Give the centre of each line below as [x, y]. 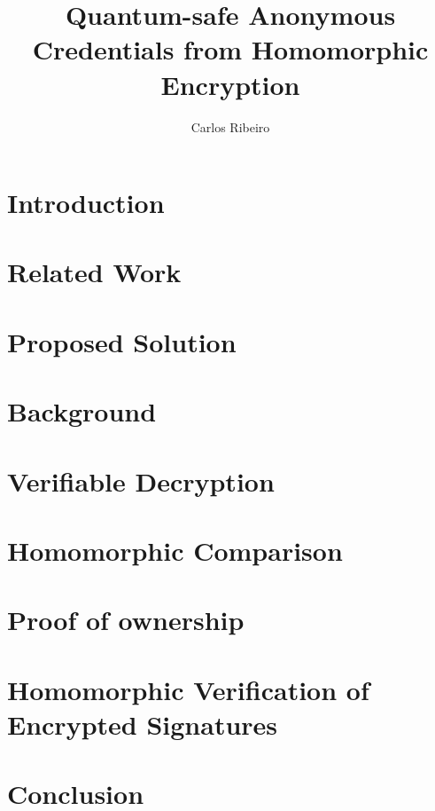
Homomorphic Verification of [188, 689]
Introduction [86, 203]
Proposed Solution [122, 341]
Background [82, 411]
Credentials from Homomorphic [230, 49]
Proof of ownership [126, 620]
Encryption [230, 84]
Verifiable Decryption [141, 480]
